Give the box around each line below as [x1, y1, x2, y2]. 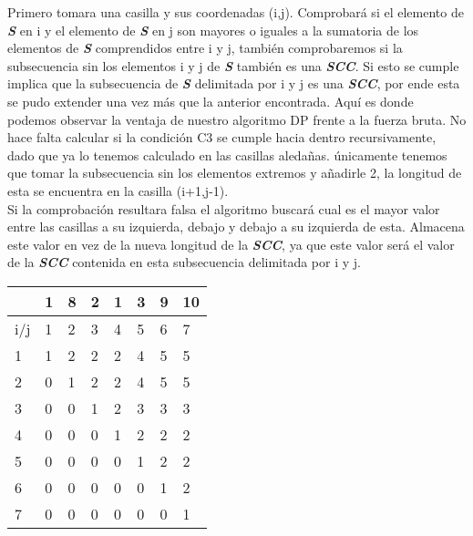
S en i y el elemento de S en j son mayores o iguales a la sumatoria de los [7, 20, 419, 39]
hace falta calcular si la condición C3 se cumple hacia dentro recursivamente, [7, 128, 437, 147]
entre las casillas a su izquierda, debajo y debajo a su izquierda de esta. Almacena [7, 217, 465, 236]
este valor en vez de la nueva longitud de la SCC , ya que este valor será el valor [7, 234, 455, 253]
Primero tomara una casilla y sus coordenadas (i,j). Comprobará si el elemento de [7, 3, 464, 21]
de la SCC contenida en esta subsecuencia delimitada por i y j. [7, 253, 361, 272]
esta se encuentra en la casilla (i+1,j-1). [7, 180, 229, 200]
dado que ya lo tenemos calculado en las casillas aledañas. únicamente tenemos [7, 145, 447, 164]
